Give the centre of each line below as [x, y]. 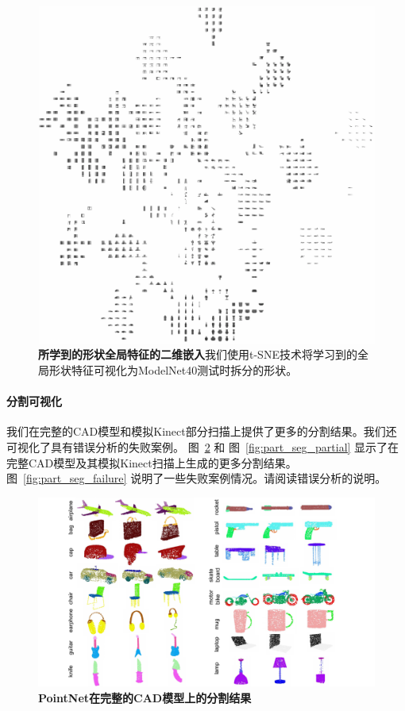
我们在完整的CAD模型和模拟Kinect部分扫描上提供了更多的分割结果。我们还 [202, 431]
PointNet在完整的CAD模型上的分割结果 [145, 697]
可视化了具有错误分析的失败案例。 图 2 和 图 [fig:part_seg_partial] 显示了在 [203, 447]
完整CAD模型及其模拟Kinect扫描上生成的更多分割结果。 [152, 462]
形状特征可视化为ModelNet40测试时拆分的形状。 [173, 370]
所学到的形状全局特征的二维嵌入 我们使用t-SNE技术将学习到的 [198, 354]
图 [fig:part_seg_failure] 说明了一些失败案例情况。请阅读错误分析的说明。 [197, 478]
